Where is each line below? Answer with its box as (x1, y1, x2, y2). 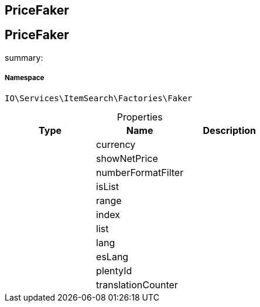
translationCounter (96, 278, 178, 291)
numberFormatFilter (96, 166, 184, 178)
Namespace (5, 74, 45, 82)
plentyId (96, 264, 132, 277)
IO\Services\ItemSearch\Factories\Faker (5, 93, 193, 103)
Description (203, 124, 256, 136)
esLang (96, 250, 129, 263)
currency (96, 138, 136, 150)
